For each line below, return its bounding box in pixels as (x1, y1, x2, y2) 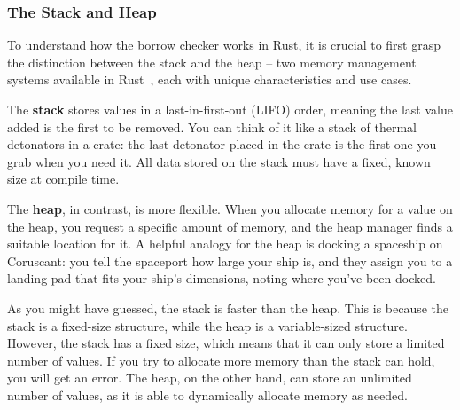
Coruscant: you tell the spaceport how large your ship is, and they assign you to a (7, 251, 453, 270)
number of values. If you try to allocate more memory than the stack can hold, (7, 351, 435, 369)
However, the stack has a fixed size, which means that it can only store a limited (7, 334, 445, 352)
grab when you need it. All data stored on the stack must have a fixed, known (7, 152, 431, 170)
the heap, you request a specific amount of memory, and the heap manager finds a (7, 217, 453, 235)
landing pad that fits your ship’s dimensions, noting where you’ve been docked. (7, 269, 436, 288)
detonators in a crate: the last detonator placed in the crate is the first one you (7, 135, 437, 154)
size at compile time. (7, 170, 120, 188)
